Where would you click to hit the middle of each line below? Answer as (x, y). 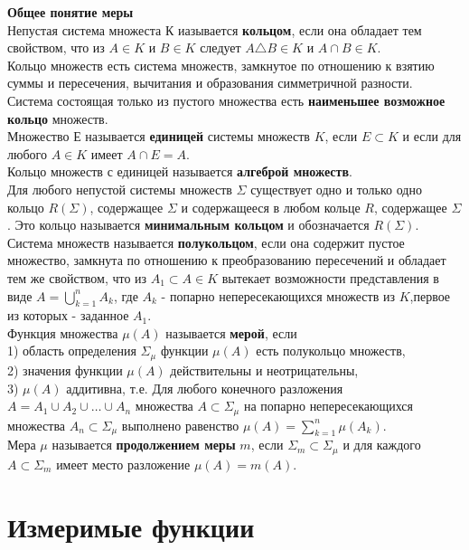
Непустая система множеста (84, 29)
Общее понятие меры (70, 12)
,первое (430, 295)
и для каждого (382, 445)
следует (220, 47)
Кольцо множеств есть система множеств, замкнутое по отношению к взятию (221, 65)
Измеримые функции (131, 526)
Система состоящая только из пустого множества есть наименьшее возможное (226, 100)
